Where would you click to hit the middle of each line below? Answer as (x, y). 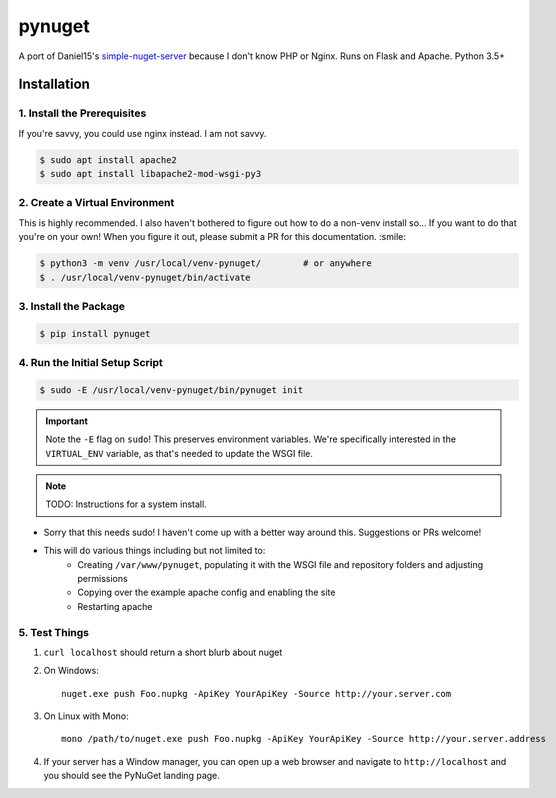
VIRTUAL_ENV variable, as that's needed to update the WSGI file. (179, 453)
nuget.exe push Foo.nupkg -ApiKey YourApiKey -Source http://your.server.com (256, 693)
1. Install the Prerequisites (82, 113)
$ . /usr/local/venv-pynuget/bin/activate (145, 277)
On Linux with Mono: (86, 716)
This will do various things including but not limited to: (154, 551)
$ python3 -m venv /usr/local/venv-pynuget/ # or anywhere (205, 263)
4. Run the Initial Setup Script (91, 363)
